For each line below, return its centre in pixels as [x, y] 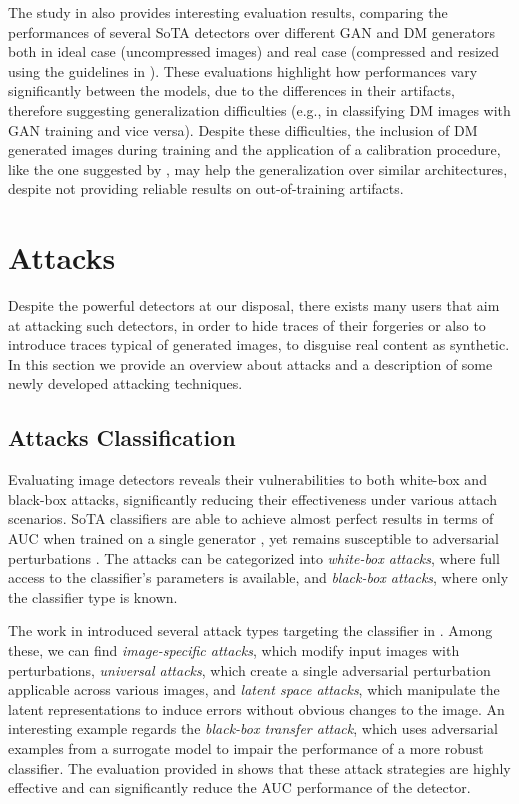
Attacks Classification [122, 437]
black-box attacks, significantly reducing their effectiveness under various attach [252, 498]
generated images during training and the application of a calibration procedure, [254, 149]
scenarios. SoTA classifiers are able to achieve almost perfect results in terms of [251, 518]
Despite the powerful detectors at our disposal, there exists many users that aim [254, 305]
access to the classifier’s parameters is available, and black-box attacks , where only [258, 577]
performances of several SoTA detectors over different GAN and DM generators [251, 31]
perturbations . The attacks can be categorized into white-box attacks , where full [254, 557]
